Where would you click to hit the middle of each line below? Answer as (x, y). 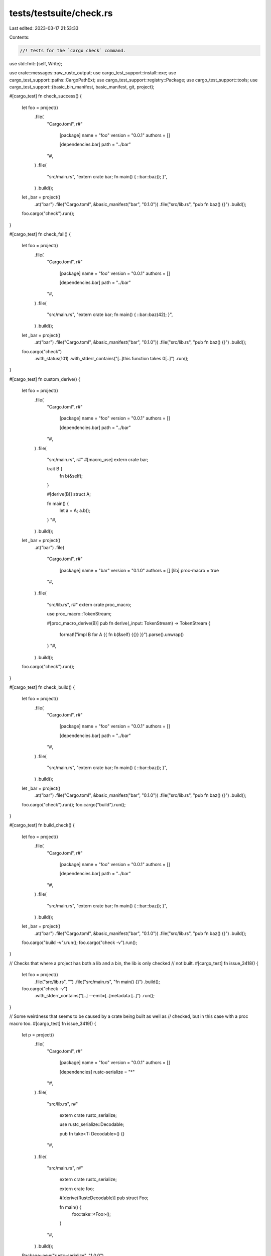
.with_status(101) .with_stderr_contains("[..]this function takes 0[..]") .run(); (111, 359)
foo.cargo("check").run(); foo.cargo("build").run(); (74, 804)
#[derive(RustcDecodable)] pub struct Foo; (104, 1198)
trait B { (55, 469)
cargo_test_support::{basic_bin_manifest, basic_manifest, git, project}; (82, 87)
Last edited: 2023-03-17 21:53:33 (44, 28)
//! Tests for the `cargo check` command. (73, 50)
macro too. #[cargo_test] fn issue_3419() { (53, 1023)
